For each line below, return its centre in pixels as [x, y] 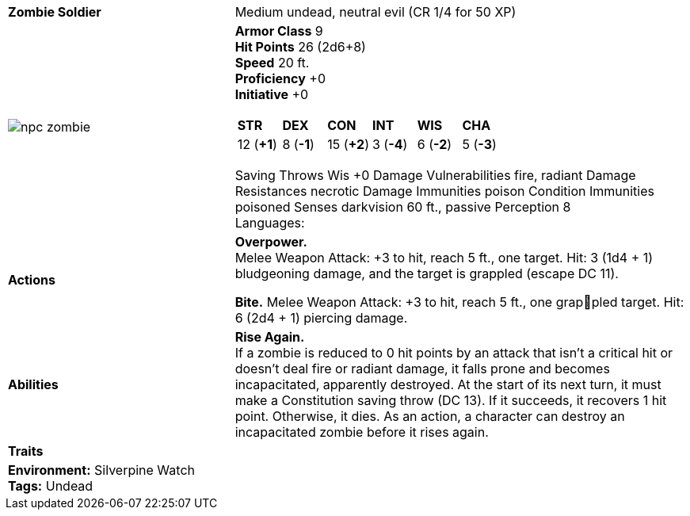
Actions [32, 280]
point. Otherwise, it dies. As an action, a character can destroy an [430, 416]
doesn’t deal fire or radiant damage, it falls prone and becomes [422, 369]
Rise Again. [270, 337]
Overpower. [271, 242]
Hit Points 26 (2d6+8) [300, 47]
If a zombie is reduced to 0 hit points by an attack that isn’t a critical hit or [454, 353]
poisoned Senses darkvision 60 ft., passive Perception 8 [403, 207]
